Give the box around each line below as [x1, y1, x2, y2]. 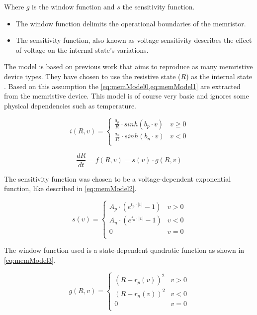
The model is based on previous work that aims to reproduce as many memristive [4, 61, 253, 72]
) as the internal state [186, 71, 252, 81]
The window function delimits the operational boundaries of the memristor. [15, 18, 246, 28]
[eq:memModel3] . [4, 254, 56, 265]
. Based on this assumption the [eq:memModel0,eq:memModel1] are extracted [4, 81, 241, 91]
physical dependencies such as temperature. [4, 100, 136, 110]
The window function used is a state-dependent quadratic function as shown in [4, 245, 245, 255]
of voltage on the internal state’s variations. [15, 44, 149, 55]
